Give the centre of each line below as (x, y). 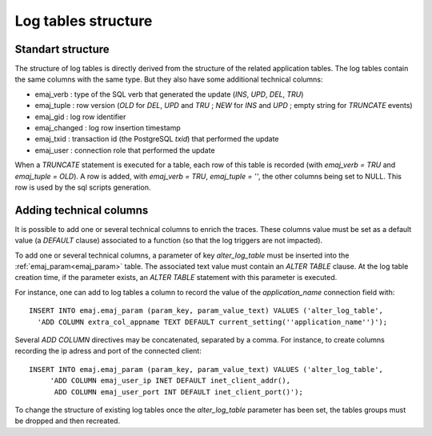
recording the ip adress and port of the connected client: (108, 351)
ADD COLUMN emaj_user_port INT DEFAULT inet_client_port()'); (178, 392)
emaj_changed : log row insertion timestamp (108, 128)
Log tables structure (84, 21)
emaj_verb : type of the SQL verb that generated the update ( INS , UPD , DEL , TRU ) (169, 94)
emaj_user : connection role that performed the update (125, 150)
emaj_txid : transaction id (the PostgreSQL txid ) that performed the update (157, 139)
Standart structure (62, 49)
